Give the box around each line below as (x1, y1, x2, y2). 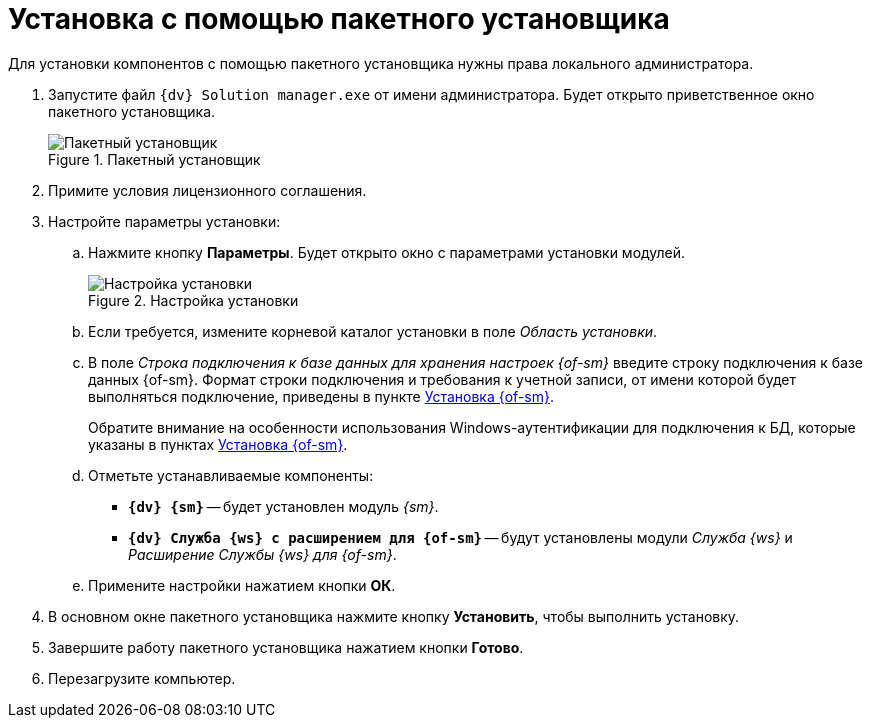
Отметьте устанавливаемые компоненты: (88, 466, 374, 484)
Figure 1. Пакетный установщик (48, 150, 261, 168)
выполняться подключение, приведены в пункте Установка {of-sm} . (88, 387, 554, 405)
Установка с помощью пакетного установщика (8, 2, 670, 36)
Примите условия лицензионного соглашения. (48, 181, 367, 199)
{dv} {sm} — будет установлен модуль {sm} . (128, 497, 439, 515)
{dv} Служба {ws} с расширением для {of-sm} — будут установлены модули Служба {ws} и (128, 528, 793, 546)
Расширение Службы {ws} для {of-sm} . (128, 545, 397, 563)
